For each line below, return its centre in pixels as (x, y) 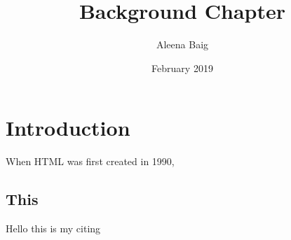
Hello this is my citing (53, 228)
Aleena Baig (182, 44)
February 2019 (182, 68)
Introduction (68, 128)
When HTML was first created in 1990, (90, 161)
